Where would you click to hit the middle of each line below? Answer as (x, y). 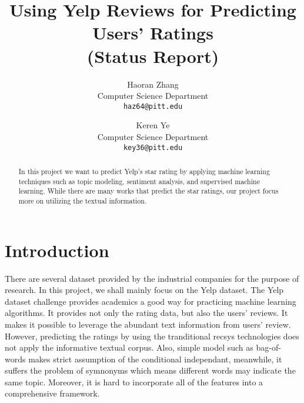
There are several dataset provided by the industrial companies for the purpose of (152, 278)
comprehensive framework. (52, 393)
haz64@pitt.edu (153, 106)
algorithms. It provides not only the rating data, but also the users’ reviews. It (146, 313)
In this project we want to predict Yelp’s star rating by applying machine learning (144, 171)
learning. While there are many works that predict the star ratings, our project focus (148, 191)
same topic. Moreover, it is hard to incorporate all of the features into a (134, 382)
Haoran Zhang (153, 84)
